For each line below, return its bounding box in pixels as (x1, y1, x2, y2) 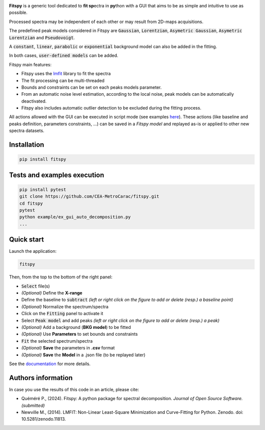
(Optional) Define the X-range (21, 290, 83, 296)
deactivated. (21, 98, 47, 104)
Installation (9, 140, 44, 149)
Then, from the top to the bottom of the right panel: (9, 274, 113, 280)
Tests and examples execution (9, 171, 105, 179)
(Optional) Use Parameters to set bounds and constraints (21, 331, 138, 337)
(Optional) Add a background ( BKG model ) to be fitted (21, 324, 131, 330)
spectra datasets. (9, 128, 45, 134)
